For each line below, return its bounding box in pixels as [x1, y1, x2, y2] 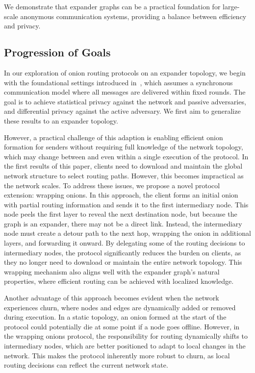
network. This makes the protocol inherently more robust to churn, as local [4, 350, 230, 360]
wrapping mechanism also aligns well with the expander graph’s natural [4, 266, 220, 276]
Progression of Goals [4, 45, 111, 60]
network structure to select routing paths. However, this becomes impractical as [4, 170, 244, 180]
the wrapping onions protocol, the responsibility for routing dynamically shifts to [4, 331, 248, 341]
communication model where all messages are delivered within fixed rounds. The [4, 87, 246, 97]
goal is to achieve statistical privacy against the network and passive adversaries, [4, 96, 246, 106]
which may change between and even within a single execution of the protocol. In [4, 151, 249, 161]
